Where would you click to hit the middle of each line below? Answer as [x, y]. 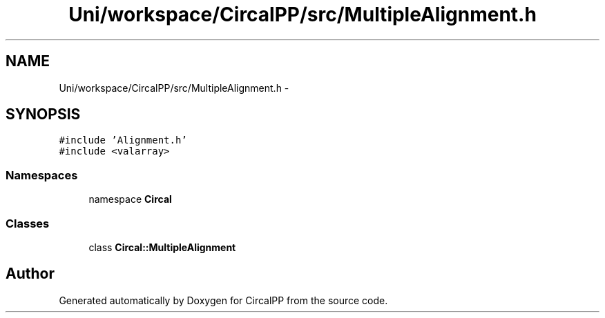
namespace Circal [130, 199]
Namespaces [42, 175]
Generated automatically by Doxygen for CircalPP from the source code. [223, 300]
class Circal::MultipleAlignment [162, 247]
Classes [28, 223]
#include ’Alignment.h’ [123, 140]
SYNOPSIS [43, 115]
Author [30, 274]
